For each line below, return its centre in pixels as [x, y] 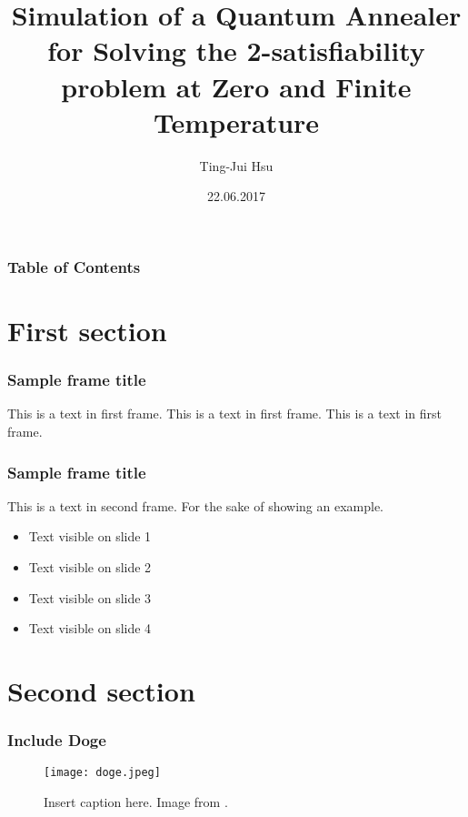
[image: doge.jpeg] [102, 773]
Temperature [236, 121]
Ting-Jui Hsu [236, 165]
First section [87, 330]
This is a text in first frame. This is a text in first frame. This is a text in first [225, 414]
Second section [101, 690]
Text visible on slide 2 [90, 566]
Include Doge [57, 740]
